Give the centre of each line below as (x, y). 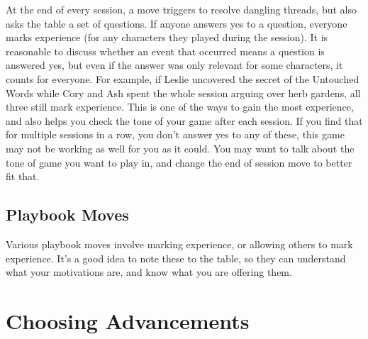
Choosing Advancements (128, 320)
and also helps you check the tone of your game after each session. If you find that (184, 120)
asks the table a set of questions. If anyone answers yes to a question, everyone (177, 23)
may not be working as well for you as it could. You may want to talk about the (180, 148)
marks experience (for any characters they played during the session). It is (167, 37)
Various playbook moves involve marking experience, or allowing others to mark (179, 244)
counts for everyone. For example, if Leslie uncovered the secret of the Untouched (183, 78)
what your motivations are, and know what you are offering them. (149, 272)
